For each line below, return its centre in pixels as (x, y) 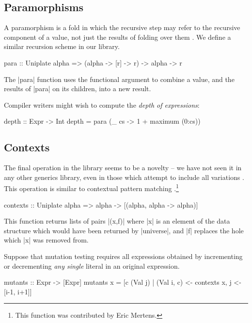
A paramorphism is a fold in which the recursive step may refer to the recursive (122, 27)
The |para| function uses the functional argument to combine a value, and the (119, 79)
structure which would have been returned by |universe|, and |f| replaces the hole (124, 230)
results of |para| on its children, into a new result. (78, 89)
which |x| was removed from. (46, 240)
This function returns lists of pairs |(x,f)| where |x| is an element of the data (117, 221)
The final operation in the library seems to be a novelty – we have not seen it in (123, 168)
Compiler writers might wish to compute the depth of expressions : (102, 105)
